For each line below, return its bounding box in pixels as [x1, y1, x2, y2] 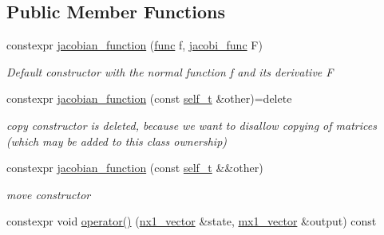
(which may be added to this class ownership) [6, 132, 228, 149]
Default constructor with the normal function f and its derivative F [6, 63, 334, 80]
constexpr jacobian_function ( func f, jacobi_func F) [6, 37, 263, 53]
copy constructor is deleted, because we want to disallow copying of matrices [6, 116, 377, 133]
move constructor [6, 186, 91, 202]
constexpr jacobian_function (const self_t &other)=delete [6, 90, 292, 107]
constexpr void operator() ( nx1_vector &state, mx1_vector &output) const [6, 213, 377, 229]
